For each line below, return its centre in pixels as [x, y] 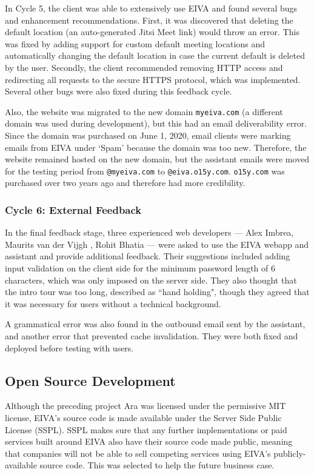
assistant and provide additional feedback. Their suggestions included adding [148, 256]
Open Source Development [90, 380]
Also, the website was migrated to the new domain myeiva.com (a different [144, 111]
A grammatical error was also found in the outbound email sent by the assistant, [155, 324]
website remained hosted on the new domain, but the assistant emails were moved [157, 159]
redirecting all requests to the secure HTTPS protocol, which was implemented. [153, 79]
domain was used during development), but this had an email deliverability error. [156, 123]
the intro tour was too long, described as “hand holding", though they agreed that [157, 292]
